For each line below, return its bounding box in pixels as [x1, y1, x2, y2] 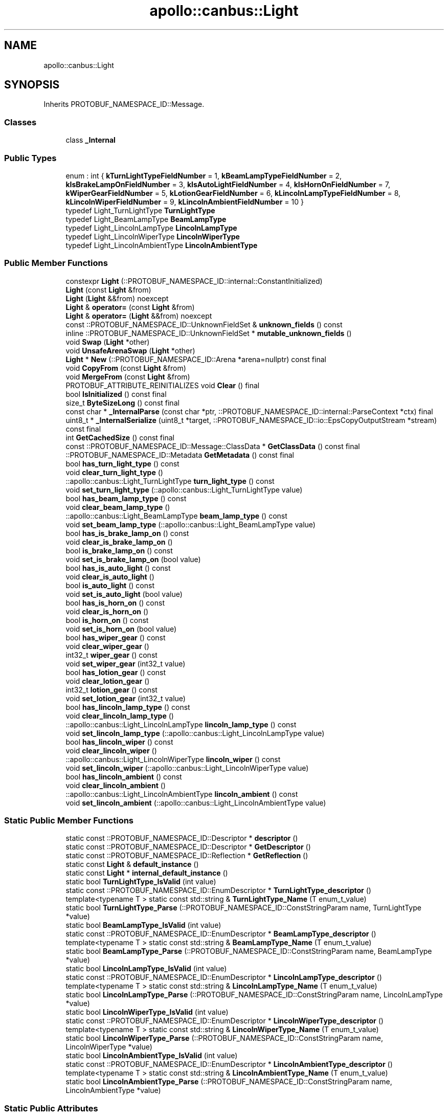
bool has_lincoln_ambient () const [65, 772, 182, 781]
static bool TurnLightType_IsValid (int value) [65, 877, 216, 886]
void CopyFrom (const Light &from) [65, 363, 186, 372]
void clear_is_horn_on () [65, 607, 149, 616]
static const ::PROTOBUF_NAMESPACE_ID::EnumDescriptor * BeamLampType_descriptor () [65, 929, 376, 939]
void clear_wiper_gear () [65, 641, 149, 651]
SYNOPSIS [4, 78, 60, 92]
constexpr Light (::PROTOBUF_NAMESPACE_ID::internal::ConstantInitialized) [65, 276, 323, 285]
